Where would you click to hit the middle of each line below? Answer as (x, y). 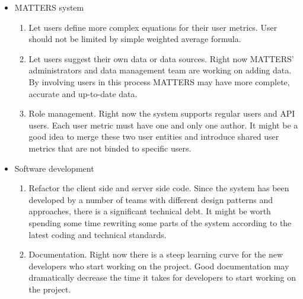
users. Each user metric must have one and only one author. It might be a (163, 125)
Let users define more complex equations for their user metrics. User (153, 27)
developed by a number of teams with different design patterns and (151, 199)
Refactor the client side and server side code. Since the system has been (159, 188)
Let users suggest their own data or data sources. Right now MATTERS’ (161, 58)
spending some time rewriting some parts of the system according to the (160, 222)
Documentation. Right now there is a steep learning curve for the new (156, 254)
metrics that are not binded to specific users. (110, 148)
